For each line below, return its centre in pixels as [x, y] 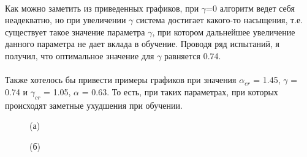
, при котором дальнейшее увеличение [224, 31]
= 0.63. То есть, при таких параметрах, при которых [180, 91]
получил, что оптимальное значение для [80, 55]
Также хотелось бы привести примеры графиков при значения [121, 80]
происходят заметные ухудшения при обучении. [94, 105]
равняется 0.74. [193, 55]
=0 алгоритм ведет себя [250, 8]
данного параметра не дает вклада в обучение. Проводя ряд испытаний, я [142, 44]
